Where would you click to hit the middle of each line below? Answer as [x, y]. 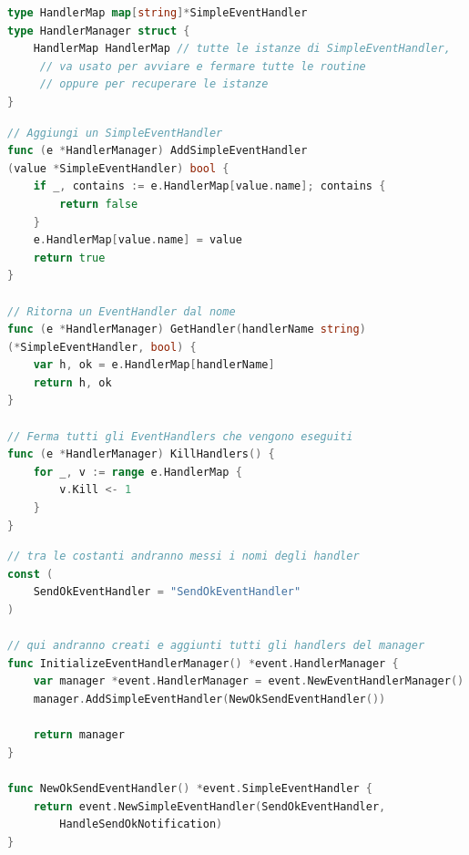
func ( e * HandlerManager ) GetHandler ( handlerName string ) [187, 330]
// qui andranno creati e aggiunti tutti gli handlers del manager [216, 646]
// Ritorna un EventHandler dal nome [122, 311]
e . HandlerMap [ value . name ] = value [138, 240]
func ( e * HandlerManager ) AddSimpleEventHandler [158, 151]
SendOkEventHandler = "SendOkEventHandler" [167, 592]
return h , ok [72, 382]
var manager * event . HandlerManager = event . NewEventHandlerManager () [249, 681]
